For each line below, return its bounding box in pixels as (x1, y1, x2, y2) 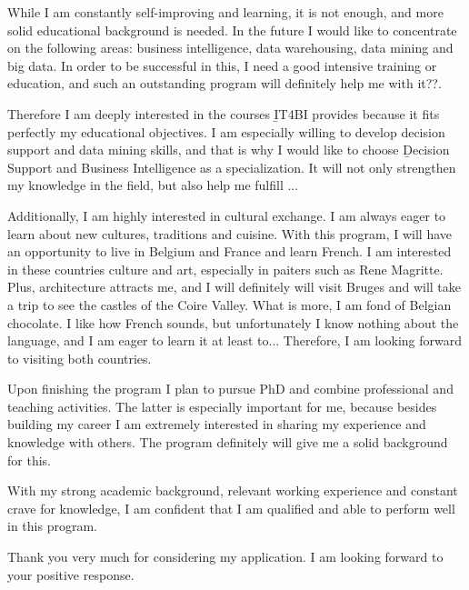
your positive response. (7, 565, 135, 584)
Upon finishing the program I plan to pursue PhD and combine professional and (7, 379, 454, 398)
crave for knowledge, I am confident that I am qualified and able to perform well (7, 498, 455, 517)
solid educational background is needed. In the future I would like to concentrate (7, 20, 457, 39)
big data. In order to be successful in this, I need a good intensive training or (7, 55, 437, 75)
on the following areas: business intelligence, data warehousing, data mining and (7, 38, 454, 57)
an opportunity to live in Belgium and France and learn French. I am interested (7, 242, 452, 261)
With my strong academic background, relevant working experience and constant (7, 481, 458, 500)
